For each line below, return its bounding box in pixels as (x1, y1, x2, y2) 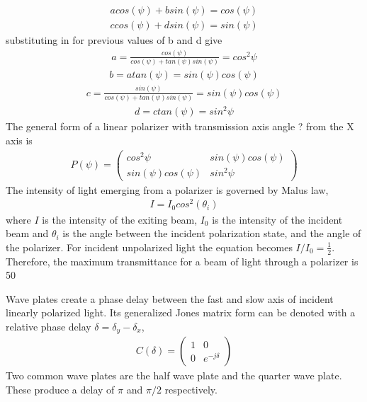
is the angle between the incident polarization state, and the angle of (62, 226, 361, 241)
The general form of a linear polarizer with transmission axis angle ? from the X (6, 119, 354, 134)
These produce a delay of (6, 381, 115, 396)
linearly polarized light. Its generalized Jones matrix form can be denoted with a (6, 305, 356, 320)
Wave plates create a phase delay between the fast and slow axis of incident (6, 291, 334, 306)
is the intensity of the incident (212, 212, 343, 226)
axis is (6, 132, 33, 147)
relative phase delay (6, 318, 91, 333)
